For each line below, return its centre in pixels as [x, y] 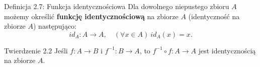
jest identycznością [227, 50]
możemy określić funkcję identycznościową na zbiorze [91, 16]
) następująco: [55, 26]
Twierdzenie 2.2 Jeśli [36, 50]
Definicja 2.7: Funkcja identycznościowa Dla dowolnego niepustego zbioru [117, 6]
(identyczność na [214, 16]
